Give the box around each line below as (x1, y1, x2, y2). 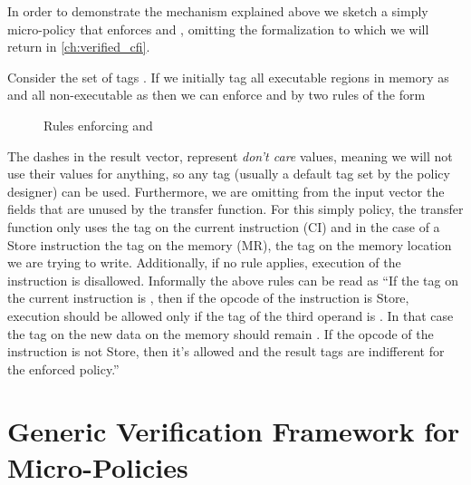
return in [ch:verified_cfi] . (7, 37, 150, 56)
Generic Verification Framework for (7, 412, 460, 450)
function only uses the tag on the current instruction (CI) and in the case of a (7, 217, 440, 236)
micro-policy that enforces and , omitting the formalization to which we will (7, 19, 429, 38)
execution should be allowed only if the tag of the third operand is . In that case (7, 306, 454, 325)
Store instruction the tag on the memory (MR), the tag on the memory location (7, 235, 452, 254)
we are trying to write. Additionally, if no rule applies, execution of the (7, 253, 401, 272)
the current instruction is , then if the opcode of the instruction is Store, (7, 288, 409, 307)
